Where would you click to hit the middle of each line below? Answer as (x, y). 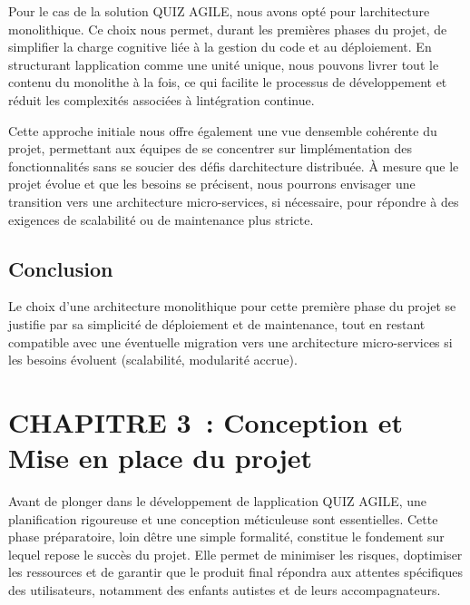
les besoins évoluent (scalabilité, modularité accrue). (153, 360)
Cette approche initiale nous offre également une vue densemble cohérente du (223, 130)
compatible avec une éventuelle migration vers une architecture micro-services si (230, 342)
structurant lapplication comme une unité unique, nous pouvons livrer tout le (224, 64)
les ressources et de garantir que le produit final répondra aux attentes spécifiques (235, 572)
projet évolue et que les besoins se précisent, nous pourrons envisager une (212, 184)
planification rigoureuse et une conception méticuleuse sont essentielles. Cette (223, 518)
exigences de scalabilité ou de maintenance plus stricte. (161, 219)
